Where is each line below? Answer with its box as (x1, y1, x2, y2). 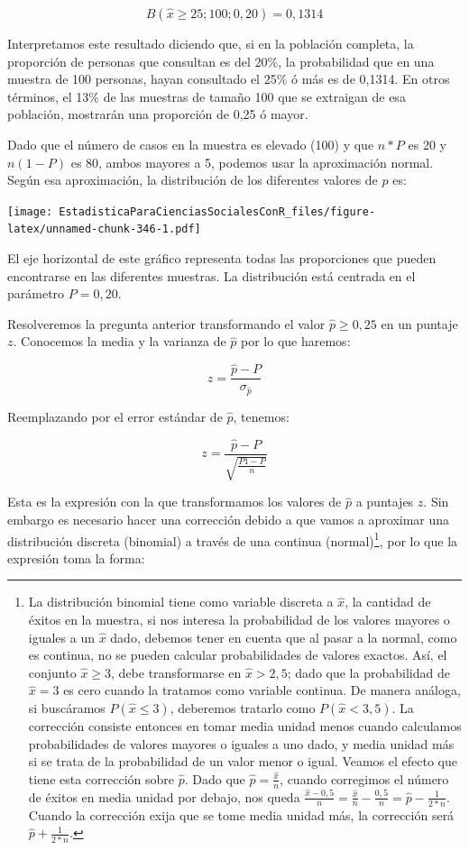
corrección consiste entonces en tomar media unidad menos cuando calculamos (28, 716, 462, 735)
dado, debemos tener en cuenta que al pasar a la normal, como (110, 627, 457, 646)
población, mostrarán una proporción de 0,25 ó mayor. (7, 105, 308, 123)
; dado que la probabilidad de (287, 663, 450, 681)
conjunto (28, 663, 77, 681)
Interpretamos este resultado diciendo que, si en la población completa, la (7, 34, 414, 52)
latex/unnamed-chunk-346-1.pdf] (7, 223, 201, 236)
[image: (7, 205, 53, 218)
